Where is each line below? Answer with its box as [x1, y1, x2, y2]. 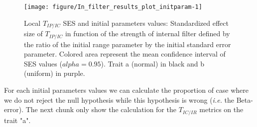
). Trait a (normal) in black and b [101, 58, 204, 68]
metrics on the [199, 104, 244, 115]
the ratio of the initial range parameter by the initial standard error [24, 39, 231, 49]
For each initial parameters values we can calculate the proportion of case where [4, 84, 249, 95]
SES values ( [24, 58, 62, 68]
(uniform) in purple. [24, 68, 85, 78]
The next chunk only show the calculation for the [25, 104, 176, 115]
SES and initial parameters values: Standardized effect [63, 17, 229, 28]
